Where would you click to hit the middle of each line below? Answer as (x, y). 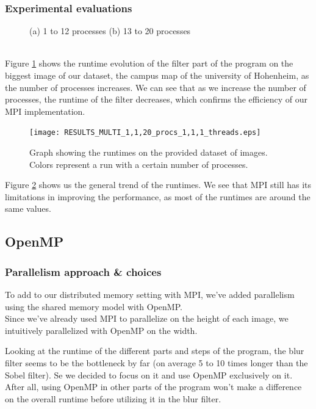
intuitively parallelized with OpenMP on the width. (101, 330)
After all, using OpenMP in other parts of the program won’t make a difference (153, 387)
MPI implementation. (45, 111)
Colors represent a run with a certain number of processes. (139, 164)
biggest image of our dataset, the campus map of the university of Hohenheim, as (157, 75)
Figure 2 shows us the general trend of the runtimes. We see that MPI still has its (158, 185)
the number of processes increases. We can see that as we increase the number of (156, 87)
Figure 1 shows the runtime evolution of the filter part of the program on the (149, 63)
